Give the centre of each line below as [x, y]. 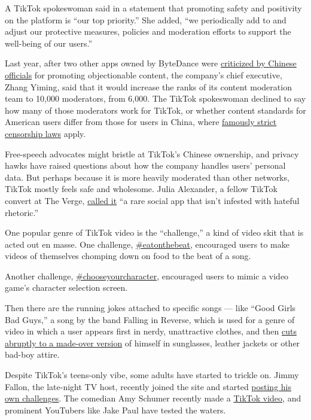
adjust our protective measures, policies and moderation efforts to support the [148, 31]
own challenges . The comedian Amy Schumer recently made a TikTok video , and [153, 398]
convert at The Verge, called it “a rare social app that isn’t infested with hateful [152, 200]
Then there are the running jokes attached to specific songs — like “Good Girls [150, 308]
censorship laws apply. [45, 133]
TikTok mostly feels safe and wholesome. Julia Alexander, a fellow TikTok [141, 189]
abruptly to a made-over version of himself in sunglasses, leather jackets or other [153, 343]
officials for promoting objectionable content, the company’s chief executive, [144, 74]
